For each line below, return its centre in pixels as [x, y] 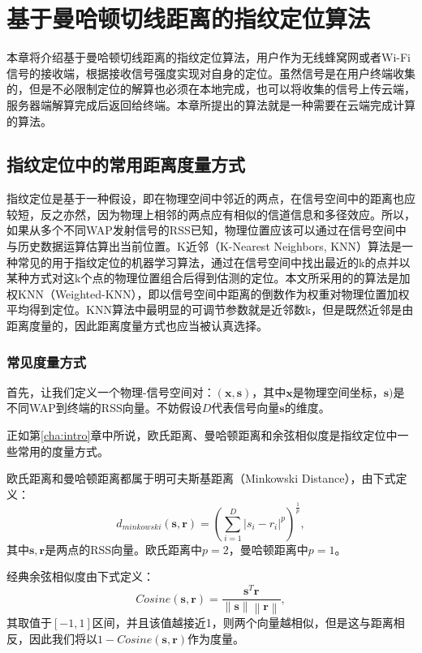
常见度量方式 [47, 361]
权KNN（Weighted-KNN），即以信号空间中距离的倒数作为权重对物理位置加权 [208, 293]
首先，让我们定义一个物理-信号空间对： [111, 391]
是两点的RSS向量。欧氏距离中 [124, 549]
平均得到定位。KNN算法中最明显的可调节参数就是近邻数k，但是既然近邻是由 [210, 309]
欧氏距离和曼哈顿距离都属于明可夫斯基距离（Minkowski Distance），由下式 [201, 478]
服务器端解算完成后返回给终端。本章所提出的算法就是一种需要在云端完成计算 [211, 104]
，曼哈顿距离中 [268, 549]
